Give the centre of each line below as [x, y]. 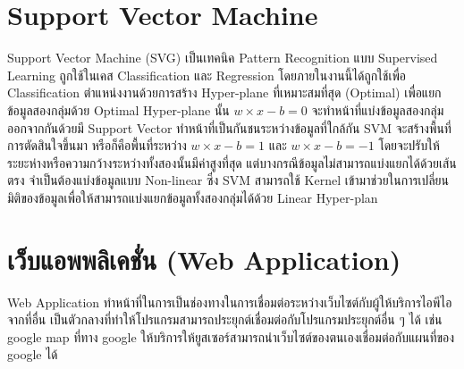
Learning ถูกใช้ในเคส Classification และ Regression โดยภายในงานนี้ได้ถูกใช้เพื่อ [207, 75]
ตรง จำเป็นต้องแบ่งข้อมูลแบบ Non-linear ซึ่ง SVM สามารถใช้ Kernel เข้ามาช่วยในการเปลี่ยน [228, 180]
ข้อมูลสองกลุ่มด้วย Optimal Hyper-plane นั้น [118, 109]
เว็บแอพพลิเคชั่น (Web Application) [204, 259]
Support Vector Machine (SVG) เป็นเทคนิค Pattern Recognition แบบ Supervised [223, 58]
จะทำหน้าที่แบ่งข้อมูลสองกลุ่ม [378, 109]
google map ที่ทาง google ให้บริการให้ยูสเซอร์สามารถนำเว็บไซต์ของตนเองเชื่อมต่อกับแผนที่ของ [231, 336]
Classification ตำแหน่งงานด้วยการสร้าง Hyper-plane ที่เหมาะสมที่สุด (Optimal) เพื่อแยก [224, 92]
